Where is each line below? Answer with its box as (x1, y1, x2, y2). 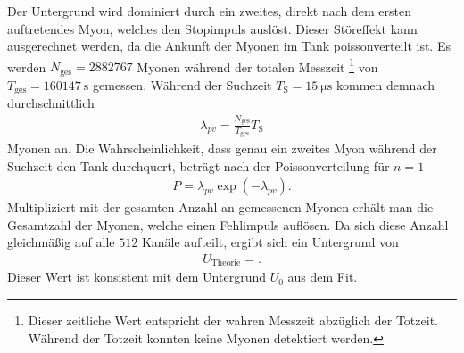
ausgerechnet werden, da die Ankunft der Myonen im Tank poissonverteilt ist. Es (7, 37, 451, 55)
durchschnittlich (7, 94, 95, 112)
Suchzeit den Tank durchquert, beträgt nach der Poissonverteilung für (7, 156, 390, 175)
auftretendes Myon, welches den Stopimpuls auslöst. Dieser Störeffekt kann (7, 19, 418, 37)
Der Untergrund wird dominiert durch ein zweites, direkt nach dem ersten (7, 2, 411, 20)
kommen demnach (336, 75, 435, 94)
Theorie (211, 259, 241, 268)
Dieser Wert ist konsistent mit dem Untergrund (7, 267, 266, 286)
